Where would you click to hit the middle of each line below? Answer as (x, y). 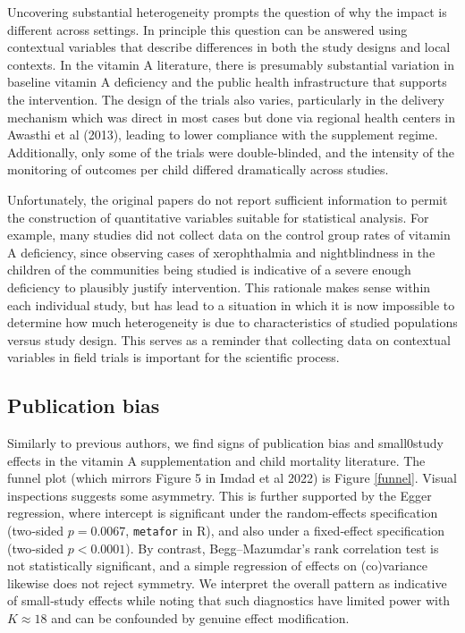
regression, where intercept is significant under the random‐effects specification (223, 513)
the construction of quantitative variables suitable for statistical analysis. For (218, 217)
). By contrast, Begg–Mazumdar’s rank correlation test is (282, 548)
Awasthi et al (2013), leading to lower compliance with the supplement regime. (223, 135)
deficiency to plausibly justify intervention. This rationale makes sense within (219, 287)
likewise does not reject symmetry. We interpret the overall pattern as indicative (227, 582)
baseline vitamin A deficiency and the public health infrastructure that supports (227, 82)
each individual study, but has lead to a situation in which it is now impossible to (231, 304)
